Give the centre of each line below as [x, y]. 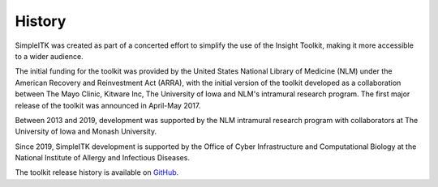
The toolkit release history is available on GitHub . [97, 172]
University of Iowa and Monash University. [86, 132]
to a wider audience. [49, 56]
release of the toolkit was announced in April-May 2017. [108, 105]
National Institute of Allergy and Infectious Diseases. [103, 158]
